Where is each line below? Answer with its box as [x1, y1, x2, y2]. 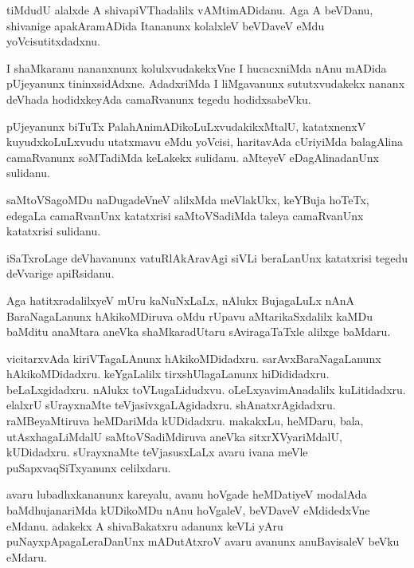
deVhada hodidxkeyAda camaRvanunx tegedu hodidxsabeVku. [6, 90, 311, 107]
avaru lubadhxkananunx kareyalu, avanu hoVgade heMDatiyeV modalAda [6, 486, 367, 503]
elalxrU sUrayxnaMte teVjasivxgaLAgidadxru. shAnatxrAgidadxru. [6, 396, 336, 413]
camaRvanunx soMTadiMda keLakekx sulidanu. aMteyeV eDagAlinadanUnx [6, 148, 379, 165]
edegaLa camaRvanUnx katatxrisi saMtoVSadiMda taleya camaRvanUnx [6, 207, 364, 223]
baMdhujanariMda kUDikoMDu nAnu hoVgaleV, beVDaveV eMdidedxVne [6, 502, 370, 519]
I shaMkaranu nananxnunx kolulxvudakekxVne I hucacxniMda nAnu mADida [6, 59, 387, 76]
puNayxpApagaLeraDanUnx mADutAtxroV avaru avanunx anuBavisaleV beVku [6, 533, 400, 550]
